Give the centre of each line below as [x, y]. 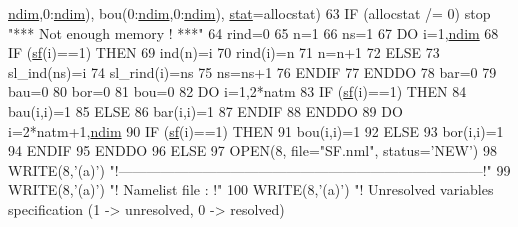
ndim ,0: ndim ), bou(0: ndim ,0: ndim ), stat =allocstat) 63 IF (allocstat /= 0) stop [249, 13]
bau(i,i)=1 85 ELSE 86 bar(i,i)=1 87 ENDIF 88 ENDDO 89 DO [205, 110]
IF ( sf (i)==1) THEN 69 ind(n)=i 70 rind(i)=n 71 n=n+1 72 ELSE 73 [224, 52]
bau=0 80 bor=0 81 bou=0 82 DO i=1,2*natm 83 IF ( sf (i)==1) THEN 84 [237, 91]
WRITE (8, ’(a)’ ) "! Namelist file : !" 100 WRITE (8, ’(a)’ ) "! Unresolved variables [251, 189]
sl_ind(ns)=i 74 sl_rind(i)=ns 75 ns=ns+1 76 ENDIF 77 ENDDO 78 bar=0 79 [252, 71]
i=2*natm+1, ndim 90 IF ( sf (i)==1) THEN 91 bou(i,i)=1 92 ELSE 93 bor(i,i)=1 [256, 130]
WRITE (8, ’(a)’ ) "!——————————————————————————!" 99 [259, 169]
